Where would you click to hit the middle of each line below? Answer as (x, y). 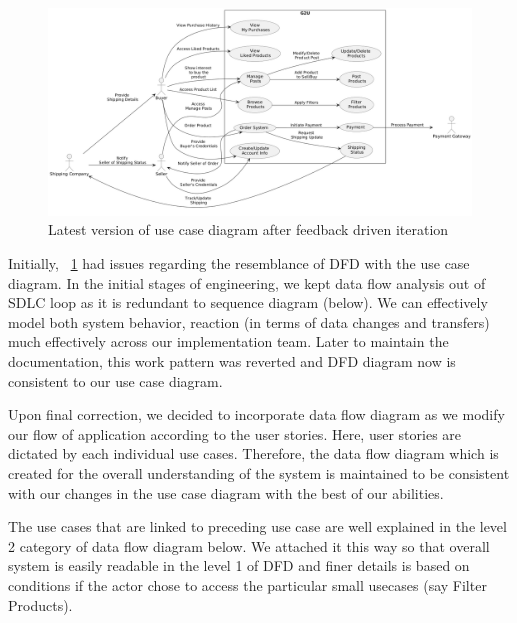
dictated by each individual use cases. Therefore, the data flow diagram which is (253, 453)
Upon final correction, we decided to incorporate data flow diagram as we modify (256, 414)
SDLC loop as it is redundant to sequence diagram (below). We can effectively (248, 302)
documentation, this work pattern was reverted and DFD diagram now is (232, 361)
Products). (40, 604)
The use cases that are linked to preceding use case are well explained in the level (257, 526)
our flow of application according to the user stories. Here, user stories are (235, 433)
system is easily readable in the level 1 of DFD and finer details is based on (239, 565)
